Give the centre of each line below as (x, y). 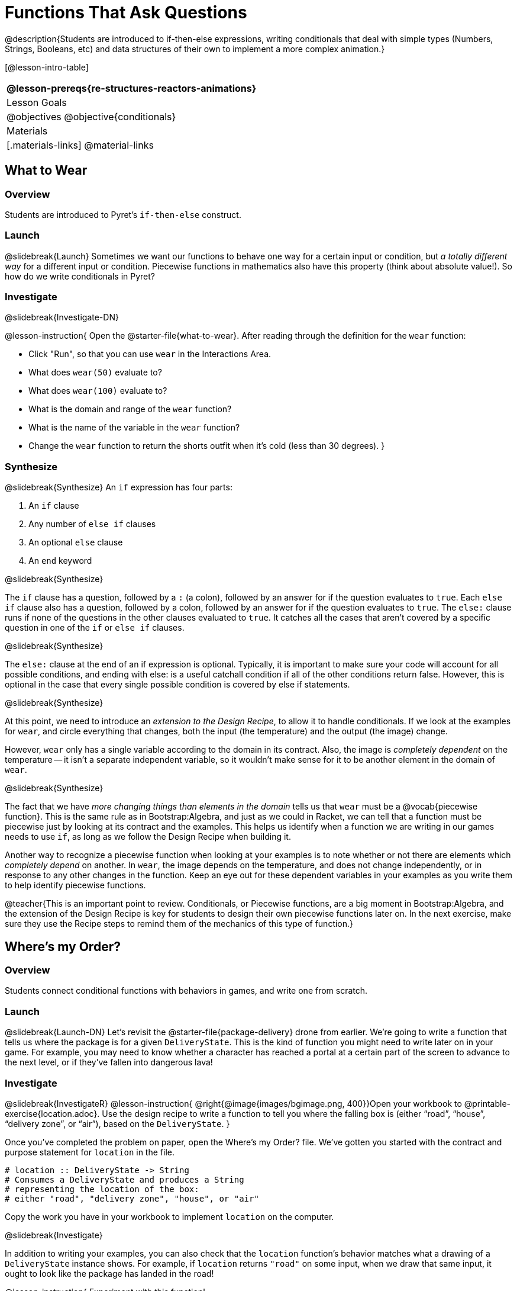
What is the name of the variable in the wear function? (134, 428)
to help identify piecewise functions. (75, 885)
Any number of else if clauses (92, 524)
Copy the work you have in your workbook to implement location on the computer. (169, 1216)
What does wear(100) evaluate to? (98, 391)
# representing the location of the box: (102, 1189)
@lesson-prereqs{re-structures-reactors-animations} (132, 88)
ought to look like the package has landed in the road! (109, 1273)
